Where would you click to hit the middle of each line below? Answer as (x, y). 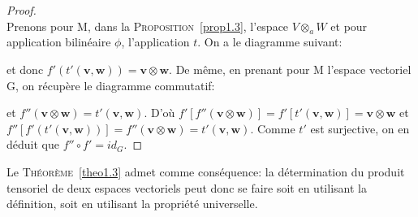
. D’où (159, 113)
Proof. (22, 10)
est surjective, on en (360, 128)
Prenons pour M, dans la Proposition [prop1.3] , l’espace (148, 26)
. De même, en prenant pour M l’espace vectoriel (290, 69)
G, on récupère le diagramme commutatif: (111, 85)
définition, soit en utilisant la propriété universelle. (132, 204)
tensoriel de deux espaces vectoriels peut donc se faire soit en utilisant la (187, 187)
